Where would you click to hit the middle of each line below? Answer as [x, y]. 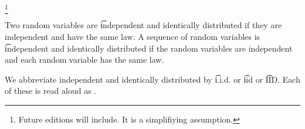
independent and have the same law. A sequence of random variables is [133, 36]
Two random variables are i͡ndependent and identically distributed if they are [143, 25]
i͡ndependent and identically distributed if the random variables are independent [149, 48]
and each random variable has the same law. [84, 60]
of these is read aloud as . [51, 91]
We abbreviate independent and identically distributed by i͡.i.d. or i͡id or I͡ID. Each [152, 79]
